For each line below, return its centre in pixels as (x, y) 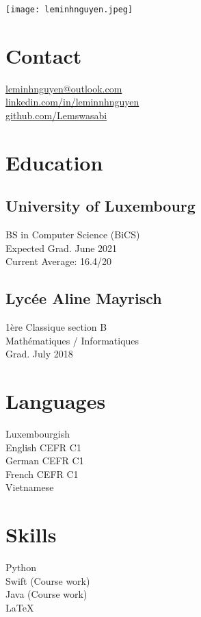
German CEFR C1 (45, 461)
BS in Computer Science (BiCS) (73, 235)
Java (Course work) (46, 594)
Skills (31, 534)
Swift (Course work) (48, 580)
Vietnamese (30, 487)
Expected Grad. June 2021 (62, 248)
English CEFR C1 (43, 447)
